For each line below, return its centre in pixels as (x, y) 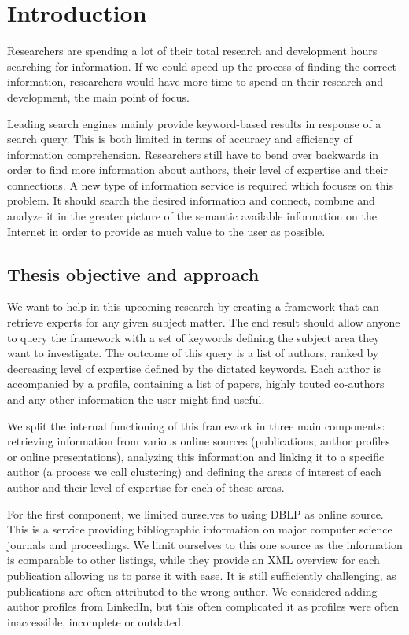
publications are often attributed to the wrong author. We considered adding (192, 591)
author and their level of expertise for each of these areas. (146, 487)
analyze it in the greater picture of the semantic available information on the (192, 216)
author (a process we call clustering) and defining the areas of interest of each (194, 472)
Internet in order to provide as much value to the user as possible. (166, 231)
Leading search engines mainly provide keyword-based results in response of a (194, 123)
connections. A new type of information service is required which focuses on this (200, 185)
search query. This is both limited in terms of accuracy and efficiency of (180, 139)
